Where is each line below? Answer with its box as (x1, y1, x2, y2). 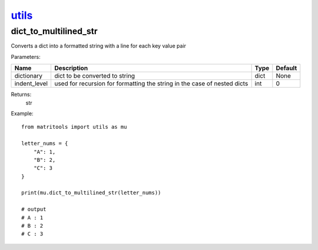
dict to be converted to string (54, 72, 135, 80)
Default (276, 64, 297, 72)
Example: (11, 109, 34, 117)
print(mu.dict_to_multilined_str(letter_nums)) (21, 189, 161, 196)
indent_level (14, 79, 48, 88)
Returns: (11, 91, 32, 98)
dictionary (14, 72, 42, 80)
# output (21, 206, 47, 213)
